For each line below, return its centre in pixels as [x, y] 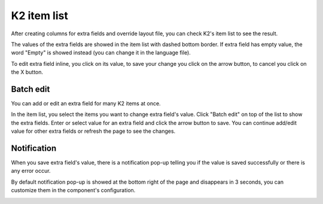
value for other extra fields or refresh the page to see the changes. [93, 131]
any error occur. [31, 171]
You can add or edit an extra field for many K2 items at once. [86, 103]
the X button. [27, 72]
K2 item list [39, 16]
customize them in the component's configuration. [73, 190]
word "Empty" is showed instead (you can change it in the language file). [101, 53]
